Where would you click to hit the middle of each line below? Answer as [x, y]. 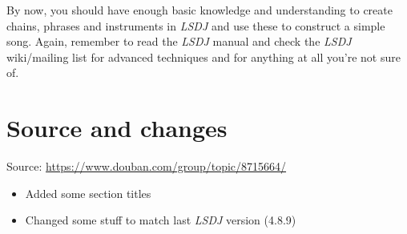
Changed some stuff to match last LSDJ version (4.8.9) [161, 220]
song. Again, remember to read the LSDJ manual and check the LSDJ [179, 41]
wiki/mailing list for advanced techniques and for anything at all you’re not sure [203, 56]
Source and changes [117, 128]
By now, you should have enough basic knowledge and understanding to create [199, 10]
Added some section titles [88, 193]
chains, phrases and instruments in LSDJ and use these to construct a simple [196, 25]
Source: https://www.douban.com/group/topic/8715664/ [147, 166]
